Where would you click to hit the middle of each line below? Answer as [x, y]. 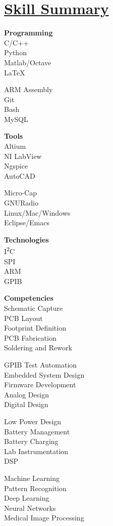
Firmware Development [40, 385]
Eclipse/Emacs [27, 222]
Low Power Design [33, 421]
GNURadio [21, 203]
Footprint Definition [35, 328]
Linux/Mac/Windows [37, 212]
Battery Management [37, 431]
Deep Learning [27, 498]
